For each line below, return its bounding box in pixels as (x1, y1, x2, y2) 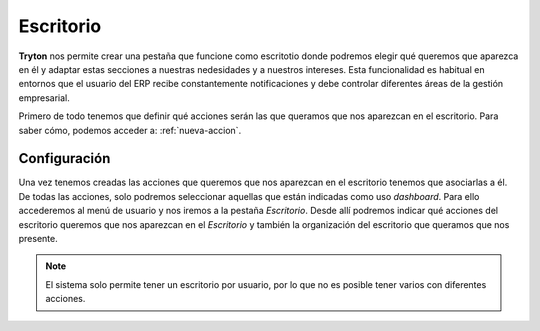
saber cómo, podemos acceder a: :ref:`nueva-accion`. (18, 124, 242, 136)
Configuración (18, 150, 111, 167)
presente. (18, 232, 59, 244)
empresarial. (18, 91, 70, 104)
